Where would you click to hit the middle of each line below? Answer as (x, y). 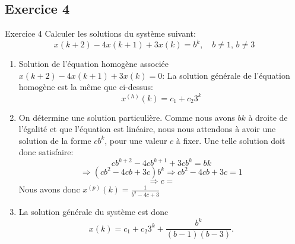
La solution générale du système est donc (93, 212)
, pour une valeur (136, 140)
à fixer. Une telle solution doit (231, 140)
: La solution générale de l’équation (226, 75)
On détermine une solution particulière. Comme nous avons (127, 117)
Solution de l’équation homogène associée (93, 64)
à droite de (268, 117)
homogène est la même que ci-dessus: (86, 87)
